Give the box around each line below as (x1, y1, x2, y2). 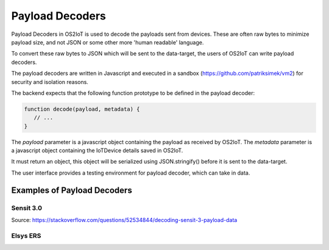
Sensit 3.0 (11, 204, 43, 212)
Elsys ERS (11, 231, 41, 240)
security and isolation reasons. (11, 78, 88, 85)
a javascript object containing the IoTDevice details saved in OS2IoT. (11, 147, 183, 155)
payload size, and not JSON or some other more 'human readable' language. (11, 38, 204, 46)
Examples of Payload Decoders (11, 185, 132, 195)
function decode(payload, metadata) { (24, 105, 140, 113)
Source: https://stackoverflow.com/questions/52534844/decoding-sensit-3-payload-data (11, 216, 238, 223)
